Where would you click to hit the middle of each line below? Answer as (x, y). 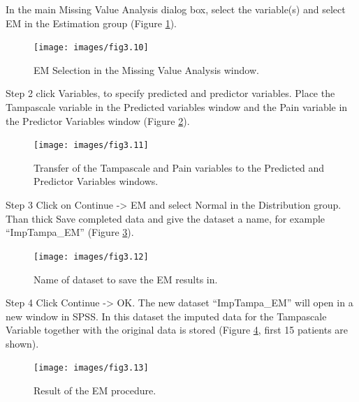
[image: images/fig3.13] (91, 368)
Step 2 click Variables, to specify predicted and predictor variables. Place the (170, 93)
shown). (22, 343)
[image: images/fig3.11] (91, 146)
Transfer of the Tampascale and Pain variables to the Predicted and (179, 167)
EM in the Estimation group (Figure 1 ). (91, 23)
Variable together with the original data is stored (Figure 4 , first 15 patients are (177, 330)
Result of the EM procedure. (95, 390)
